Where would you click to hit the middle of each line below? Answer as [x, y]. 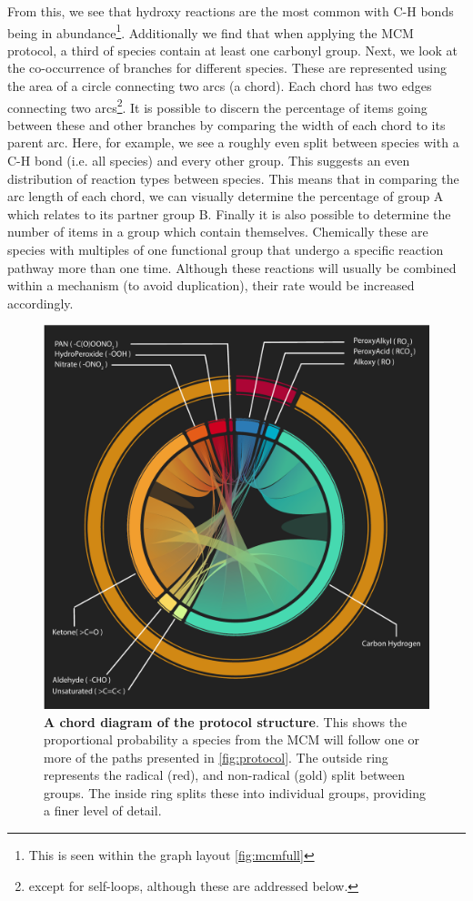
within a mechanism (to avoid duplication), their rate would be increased [211, 285]
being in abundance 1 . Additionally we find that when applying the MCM [211, 31]
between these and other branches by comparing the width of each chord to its [226, 124]
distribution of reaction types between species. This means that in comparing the [233, 178]
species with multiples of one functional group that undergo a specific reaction [226, 250]
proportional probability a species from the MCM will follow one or [231, 739]
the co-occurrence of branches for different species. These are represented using [227, 68]
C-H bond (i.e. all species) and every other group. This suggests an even [209, 161]
